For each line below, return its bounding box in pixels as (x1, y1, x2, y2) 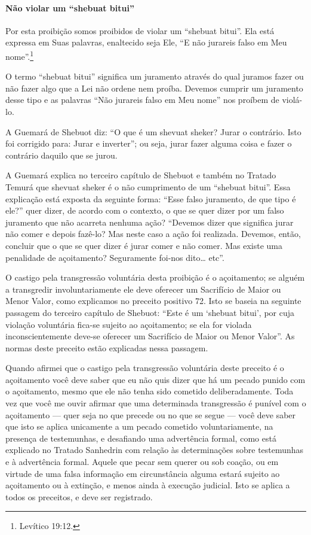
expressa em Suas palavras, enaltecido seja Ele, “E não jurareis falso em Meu (5, 36, 287, 48)
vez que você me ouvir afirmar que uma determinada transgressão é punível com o (5, 397, 306, 409)
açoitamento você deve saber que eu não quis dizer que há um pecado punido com (5, 373, 306, 385)
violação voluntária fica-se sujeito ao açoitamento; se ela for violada (5, 318, 252, 330)
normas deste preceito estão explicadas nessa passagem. (5, 341, 208, 354)
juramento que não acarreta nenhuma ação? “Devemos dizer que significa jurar (5, 215, 294, 228)
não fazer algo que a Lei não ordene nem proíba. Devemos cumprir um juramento (5, 81, 303, 94)
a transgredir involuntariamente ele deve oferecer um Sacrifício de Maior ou (5, 282, 281, 295)
